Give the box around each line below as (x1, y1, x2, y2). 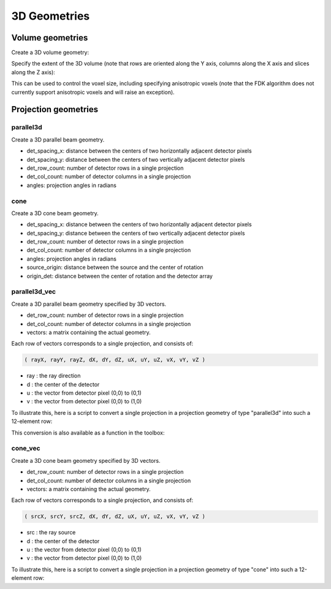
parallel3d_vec (11, 287, 56, 296)
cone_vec (11, 444, 40, 453)
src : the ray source (26, 529, 76, 536)
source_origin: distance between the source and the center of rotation (26, 264, 204, 271)
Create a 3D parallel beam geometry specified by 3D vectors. (11, 300, 167, 308)
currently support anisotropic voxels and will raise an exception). (11, 88, 175, 96)
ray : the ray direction (26, 372, 81, 379)
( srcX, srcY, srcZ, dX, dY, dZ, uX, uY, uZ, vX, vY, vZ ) (24, 513, 205, 520)
